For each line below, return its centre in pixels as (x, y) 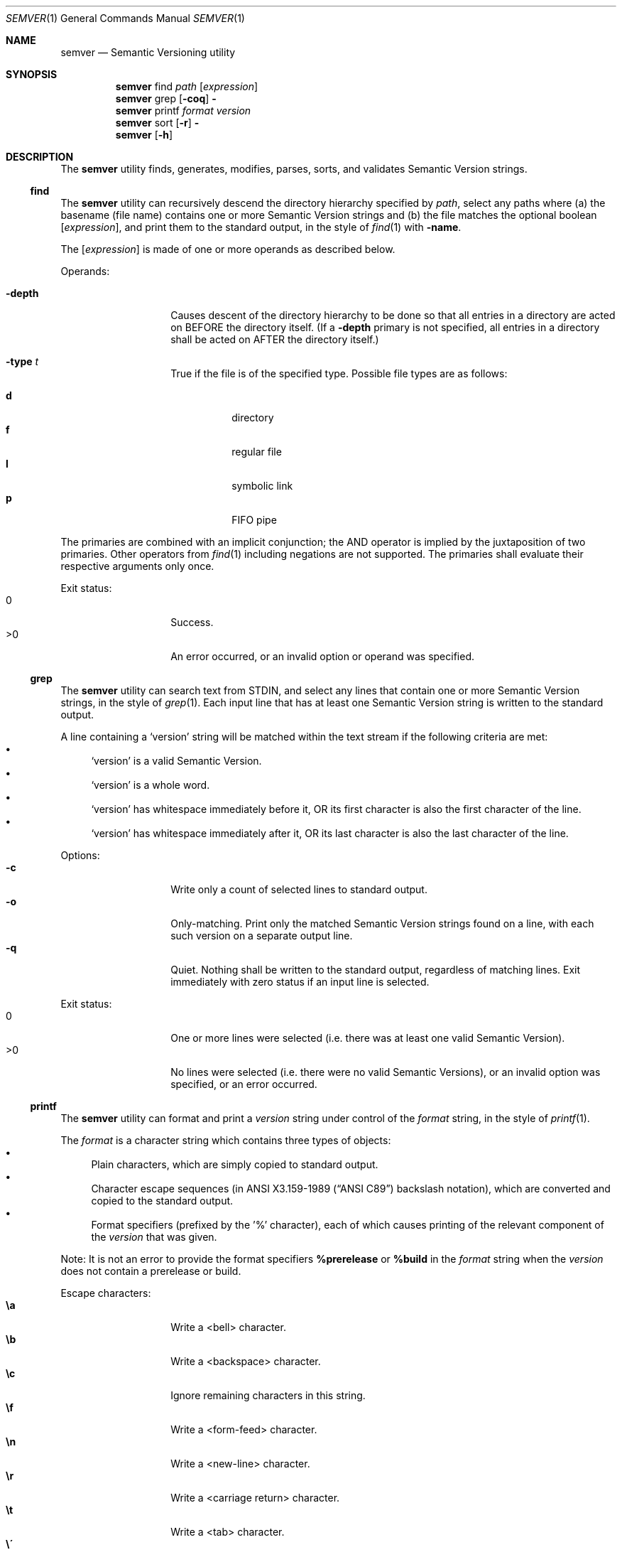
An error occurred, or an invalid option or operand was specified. (323, 656)
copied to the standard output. (162, 1201)
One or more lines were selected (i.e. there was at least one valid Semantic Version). (368, 1038)
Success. (192, 622)
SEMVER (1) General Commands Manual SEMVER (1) (125, 18)
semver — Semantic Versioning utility (148, 52)
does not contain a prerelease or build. (151, 1271)
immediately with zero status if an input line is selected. (300, 982)
